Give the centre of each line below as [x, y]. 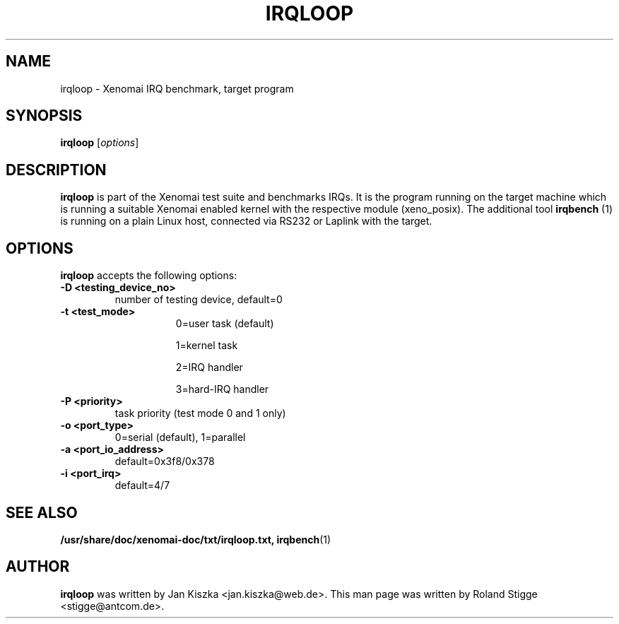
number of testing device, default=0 [199, 300]
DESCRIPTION [56, 170]
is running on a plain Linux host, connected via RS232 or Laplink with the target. [246, 221]
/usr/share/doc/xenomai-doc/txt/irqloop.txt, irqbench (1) [196, 539]
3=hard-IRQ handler [222, 389]
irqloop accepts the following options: [149, 276]
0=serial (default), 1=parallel [180, 437]
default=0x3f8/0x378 [165, 461]
